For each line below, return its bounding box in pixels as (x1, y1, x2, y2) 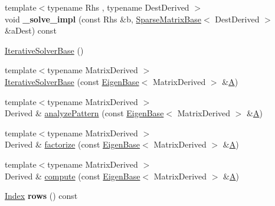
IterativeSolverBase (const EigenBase (5, 75, 139, 87)
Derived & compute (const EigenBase (5, 169, 140, 182)
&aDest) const (5, 24, 57, 37)
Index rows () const (5, 189, 78, 202)
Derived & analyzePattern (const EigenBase (5, 107, 164, 119)
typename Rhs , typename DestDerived (47, 1, 189, 13)
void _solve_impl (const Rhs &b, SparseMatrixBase (5, 12, 201, 25)
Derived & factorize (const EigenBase (5, 138, 140, 151)
